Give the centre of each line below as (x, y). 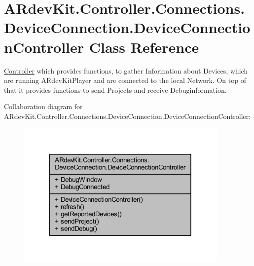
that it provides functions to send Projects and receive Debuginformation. (115, 90)
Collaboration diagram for (43, 106)
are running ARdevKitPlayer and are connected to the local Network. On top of (125, 80)
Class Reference (144, 47)
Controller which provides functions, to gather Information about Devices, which (126, 70)
